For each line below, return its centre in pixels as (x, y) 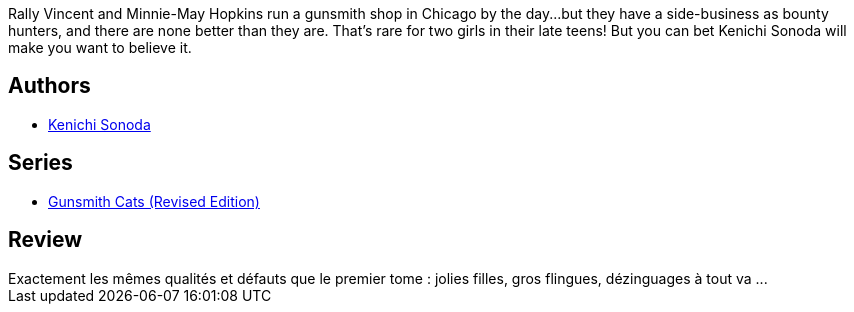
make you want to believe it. (100, 47)
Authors (49, 86)
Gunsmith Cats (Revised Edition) (154, 201)
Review (45, 240)
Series (40, 163)
